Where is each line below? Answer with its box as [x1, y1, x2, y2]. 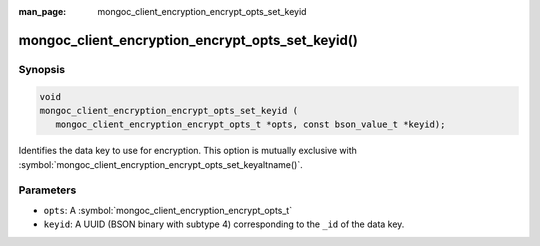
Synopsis [18, 62, 65, 76]
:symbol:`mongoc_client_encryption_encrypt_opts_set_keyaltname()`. [18, 158, 304, 170]
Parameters [18, 183, 77, 197]
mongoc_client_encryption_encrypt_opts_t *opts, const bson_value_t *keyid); [55, 119, 446, 130]
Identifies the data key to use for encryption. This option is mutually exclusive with [18, 145, 357, 157]
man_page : [18, 6, 67, 17]
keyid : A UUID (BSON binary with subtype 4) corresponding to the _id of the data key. [43, 218, 405, 230]
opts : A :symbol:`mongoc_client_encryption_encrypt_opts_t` [43, 204, 293, 216]
